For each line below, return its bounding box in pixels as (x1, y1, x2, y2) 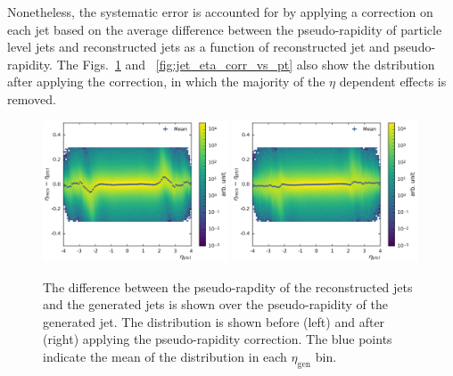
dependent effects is (339, 72, 447, 91)
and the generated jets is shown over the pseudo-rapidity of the (43, 295, 388, 314)
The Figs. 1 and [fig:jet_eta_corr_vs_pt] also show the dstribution (56, 54, 435, 73)
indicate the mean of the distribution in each (43, 347, 287, 365)
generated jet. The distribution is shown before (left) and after (43, 312, 385, 331)
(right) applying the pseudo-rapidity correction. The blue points (43, 330, 392, 348)
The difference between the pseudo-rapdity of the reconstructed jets (43, 277, 413, 296)
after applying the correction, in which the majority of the (7, 72, 325, 91)
